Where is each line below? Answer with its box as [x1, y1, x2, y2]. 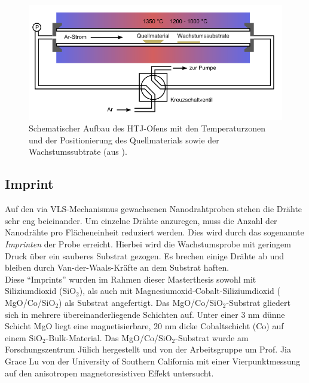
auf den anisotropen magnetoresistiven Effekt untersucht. [5, 366, 214, 379]
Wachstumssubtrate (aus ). [29, 145, 127, 158]
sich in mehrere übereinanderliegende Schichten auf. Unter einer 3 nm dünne [5, 308, 285, 320]
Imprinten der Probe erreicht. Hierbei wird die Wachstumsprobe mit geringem [5, 238, 291, 250]
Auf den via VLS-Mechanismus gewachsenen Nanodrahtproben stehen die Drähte [5, 203, 302, 215]
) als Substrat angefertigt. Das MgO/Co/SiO [59, 296, 223, 308]
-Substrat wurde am [175, 331, 249, 344]
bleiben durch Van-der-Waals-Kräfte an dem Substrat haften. [5, 261, 230, 274]
